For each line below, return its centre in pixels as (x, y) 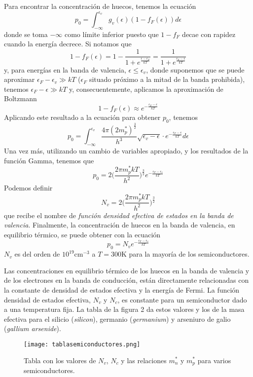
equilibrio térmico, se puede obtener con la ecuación (82, 234)
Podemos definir (28, 188)
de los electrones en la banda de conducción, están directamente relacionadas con (126, 280)
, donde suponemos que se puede (195, 69)
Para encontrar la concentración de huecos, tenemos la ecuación (100, 6)
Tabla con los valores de (60, 360)
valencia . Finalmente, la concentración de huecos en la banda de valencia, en (120, 225)
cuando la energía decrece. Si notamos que (68, 44)
